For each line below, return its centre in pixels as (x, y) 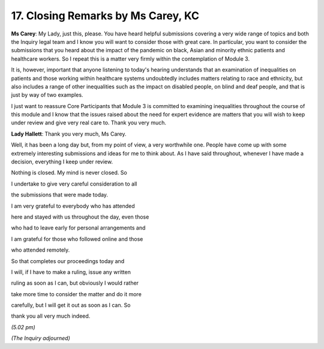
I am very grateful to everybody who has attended (73, 206)
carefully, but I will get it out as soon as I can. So (71, 305)
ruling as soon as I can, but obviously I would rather (75, 283)
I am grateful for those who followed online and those (77, 239)
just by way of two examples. (47, 95)
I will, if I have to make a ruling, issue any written (71, 272)
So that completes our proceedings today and (68, 261)
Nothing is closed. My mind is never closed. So (69, 173)
